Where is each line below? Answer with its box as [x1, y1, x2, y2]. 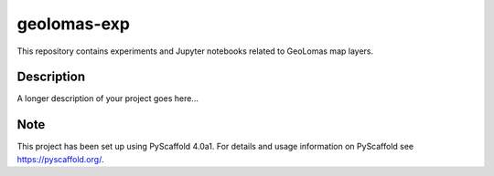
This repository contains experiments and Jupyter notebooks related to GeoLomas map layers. [16, 46, 374, 57]
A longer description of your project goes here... [16, 93, 199, 104]
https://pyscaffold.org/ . [16, 153, 104, 164]
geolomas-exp [16, 14, 130, 34]
